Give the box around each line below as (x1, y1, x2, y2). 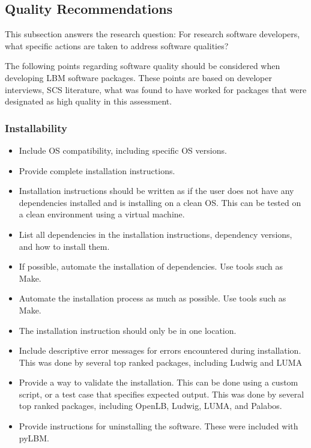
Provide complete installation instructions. (19, 164, 175, 177)
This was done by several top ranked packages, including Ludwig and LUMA (19, 356, 303, 368)
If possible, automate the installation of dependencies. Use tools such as (19, 260, 283, 273)
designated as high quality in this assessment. (5, 95, 172, 107)
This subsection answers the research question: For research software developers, (5, 28, 300, 40)
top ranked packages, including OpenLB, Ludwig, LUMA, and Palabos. (19, 399, 282, 412)
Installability (5, 120, 67, 135)
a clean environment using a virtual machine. (19, 208, 185, 220)
